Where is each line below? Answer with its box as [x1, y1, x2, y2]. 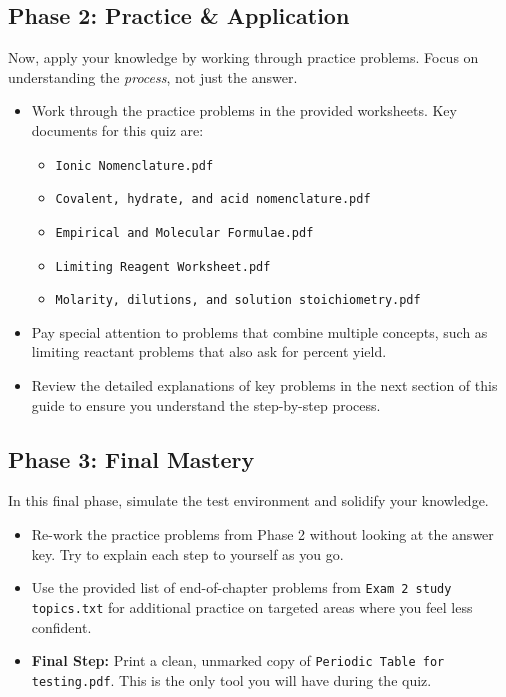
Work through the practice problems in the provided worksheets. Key [31, 100, 457, 121]
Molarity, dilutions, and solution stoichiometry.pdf [55, 293, 421, 308]
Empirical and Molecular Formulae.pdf [55, 225, 314, 240]
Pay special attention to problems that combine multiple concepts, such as [31, 321, 488, 342]
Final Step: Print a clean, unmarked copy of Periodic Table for [31, 650, 445, 671]
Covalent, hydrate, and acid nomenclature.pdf [55, 192, 371, 207]
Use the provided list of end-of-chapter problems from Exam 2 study [31, 577, 452, 598]
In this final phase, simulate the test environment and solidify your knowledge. [8, 490, 489, 511]
